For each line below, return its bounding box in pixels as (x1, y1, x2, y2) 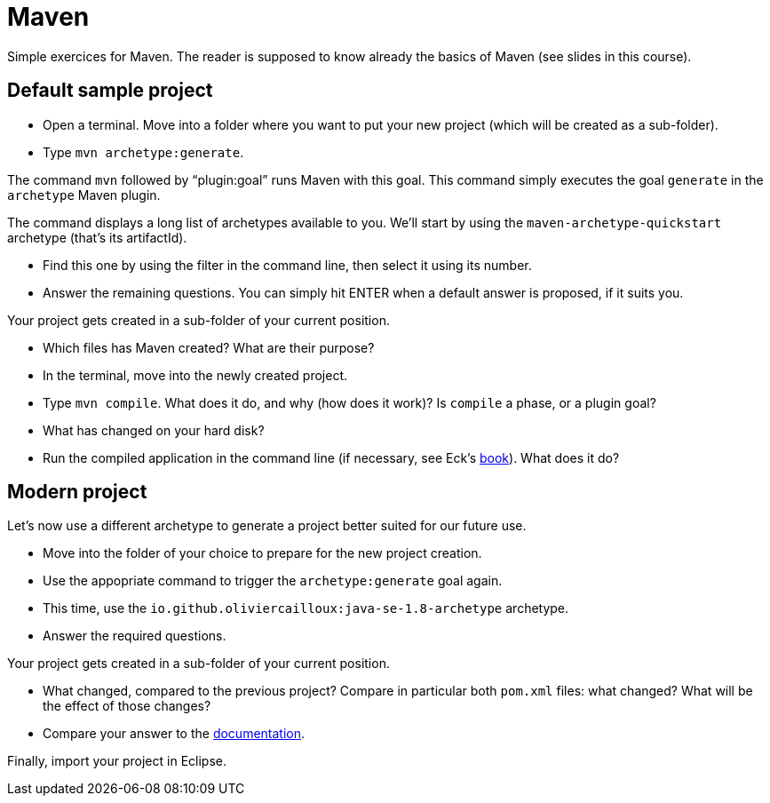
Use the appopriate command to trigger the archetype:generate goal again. (43, 573, 503, 589)
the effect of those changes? (43, 698, 211, 714)
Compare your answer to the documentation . (43, 726, 306, 742)
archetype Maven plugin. (7, 187, 161, 203)
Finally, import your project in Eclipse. (7, 753, 226, 769)
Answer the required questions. (43, 628, 226, 644)
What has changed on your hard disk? (43, 422, 265, 438)
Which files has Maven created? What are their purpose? (43, 339, 375, 355)
